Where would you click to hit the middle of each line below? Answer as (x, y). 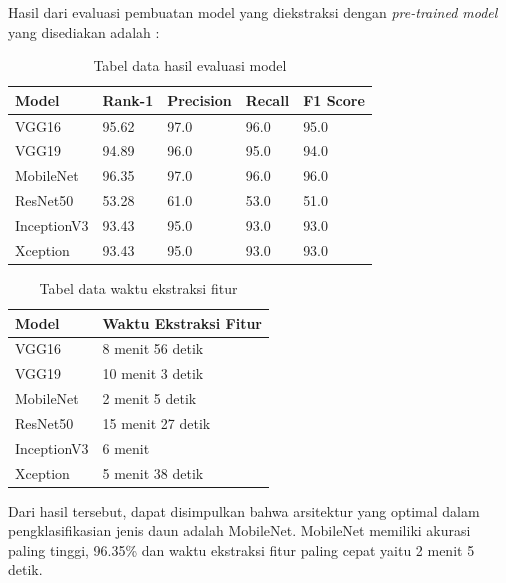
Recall (267, 99)
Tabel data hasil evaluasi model (190, 65)
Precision (199, 99)
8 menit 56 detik (153, 348)
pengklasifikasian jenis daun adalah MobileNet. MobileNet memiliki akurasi (239, 530)
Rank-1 (128, 99)
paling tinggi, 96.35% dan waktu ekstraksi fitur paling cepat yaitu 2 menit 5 (241, 549)
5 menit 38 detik (153, 472)
